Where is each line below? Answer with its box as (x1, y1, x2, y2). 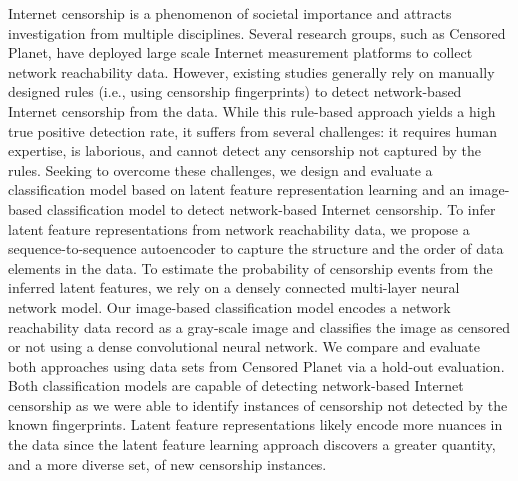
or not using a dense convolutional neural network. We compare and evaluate (8, 336, 481, 357)
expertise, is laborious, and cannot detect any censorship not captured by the (8, 140, 482, 161)
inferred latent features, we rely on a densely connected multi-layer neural (8, 277, 460, 298)
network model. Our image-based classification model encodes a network (8, 296, 451, 317)
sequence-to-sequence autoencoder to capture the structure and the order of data (8, 238, 504, 259)
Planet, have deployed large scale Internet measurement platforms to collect (8, 42, 473, 63)
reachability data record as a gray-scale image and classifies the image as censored (8, 316, 510, 337)
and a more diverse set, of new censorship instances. (8, 453, 327, 474)
